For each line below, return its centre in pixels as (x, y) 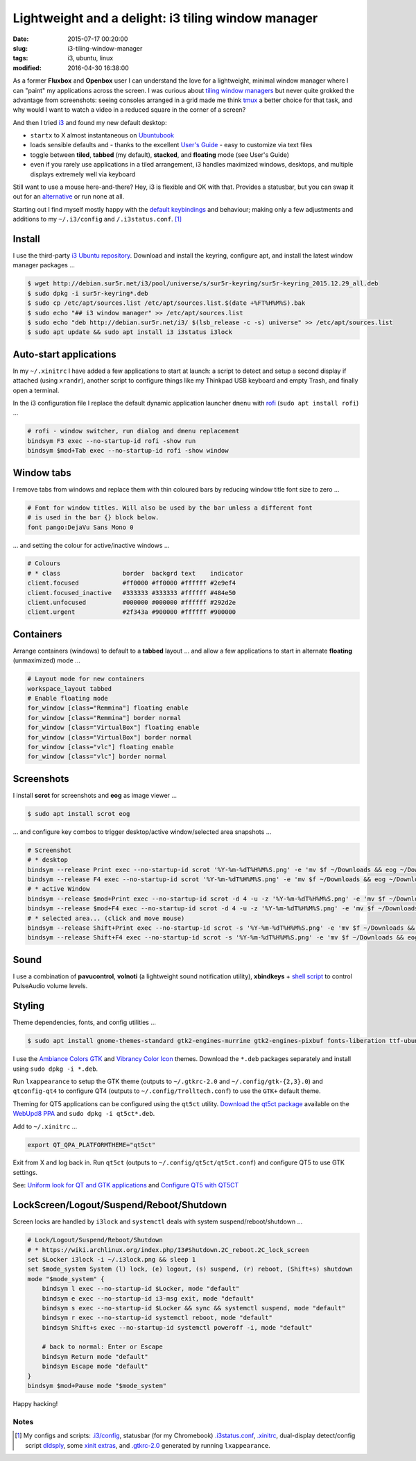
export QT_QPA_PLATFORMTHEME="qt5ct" (92, 1145)
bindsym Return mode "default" (95, 1356)
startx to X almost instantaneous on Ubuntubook (102, 135)
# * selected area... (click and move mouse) (106, 918)
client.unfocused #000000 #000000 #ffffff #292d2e (132, 603)
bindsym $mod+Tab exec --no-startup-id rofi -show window (128, 451)
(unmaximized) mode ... (47, 660)
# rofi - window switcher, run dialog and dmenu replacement (133, 431)
